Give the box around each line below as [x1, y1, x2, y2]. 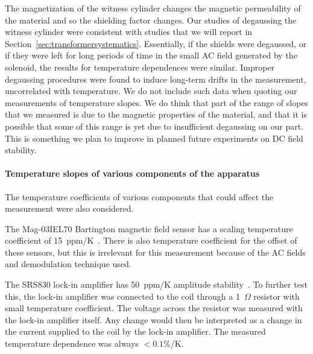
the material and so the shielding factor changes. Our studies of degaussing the [5, 13, 297, 26]
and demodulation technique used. [5, 258, 131, 270]
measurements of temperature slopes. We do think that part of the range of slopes [5, 96, 309, 109]
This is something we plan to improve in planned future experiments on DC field [5, 131, 303, 144]
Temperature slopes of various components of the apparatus [5, 167, 260, 180]
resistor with [253, 289, 300, 302]
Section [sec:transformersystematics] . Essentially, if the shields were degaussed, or [5, 37, 307, 49]
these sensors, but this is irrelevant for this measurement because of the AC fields [5, 245, 306, 258]
